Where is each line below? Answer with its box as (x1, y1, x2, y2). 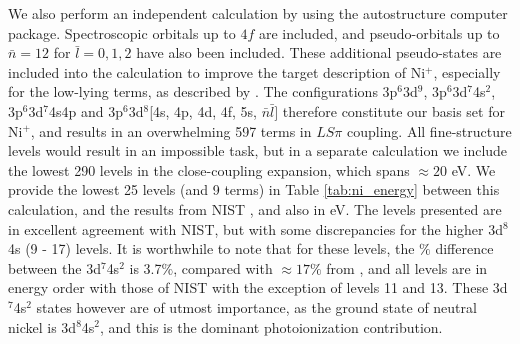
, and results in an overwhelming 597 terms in (30, 120, 312, 141)
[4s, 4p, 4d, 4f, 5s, (149, 100, 258, 121)
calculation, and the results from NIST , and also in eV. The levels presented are (8, 198, 502, 219)
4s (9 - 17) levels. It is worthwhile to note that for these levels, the (8, 238, 415, 259)
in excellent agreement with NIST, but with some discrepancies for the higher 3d (8, 218, 504, 239)
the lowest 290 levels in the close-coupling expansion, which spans (8, 159, 410, 180)
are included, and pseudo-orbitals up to (258, 22, 500, 43)
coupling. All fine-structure (346, 120, 512, 141)
